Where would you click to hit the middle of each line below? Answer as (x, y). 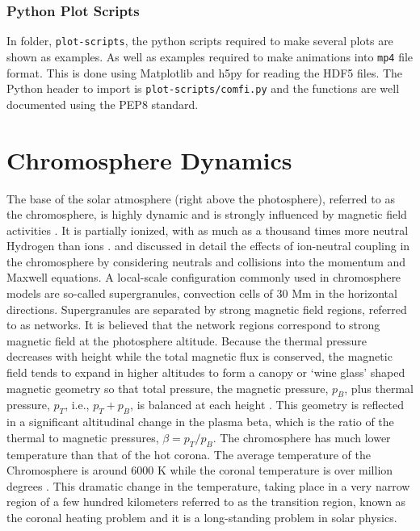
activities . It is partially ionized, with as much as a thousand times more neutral (208, 230)
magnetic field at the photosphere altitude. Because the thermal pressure (187, 340)
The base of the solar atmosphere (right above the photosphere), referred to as (201, 198)
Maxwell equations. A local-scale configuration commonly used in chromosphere (204, 277)
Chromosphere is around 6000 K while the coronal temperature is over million (200, 470)
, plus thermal (379, 388)
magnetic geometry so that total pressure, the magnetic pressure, (168, 388)
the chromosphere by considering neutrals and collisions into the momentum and (206, 261)
